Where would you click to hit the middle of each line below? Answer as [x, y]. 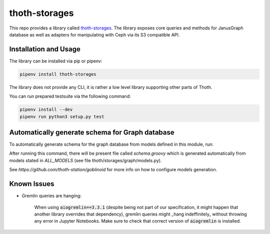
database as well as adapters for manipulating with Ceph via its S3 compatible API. [94, 34]
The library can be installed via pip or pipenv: [56, 61]
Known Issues [32, 184]
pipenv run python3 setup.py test [62, 117]
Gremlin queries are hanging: [52, 196]
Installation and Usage [45, 49]
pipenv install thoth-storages [58, 74]
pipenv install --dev [46, 110]
